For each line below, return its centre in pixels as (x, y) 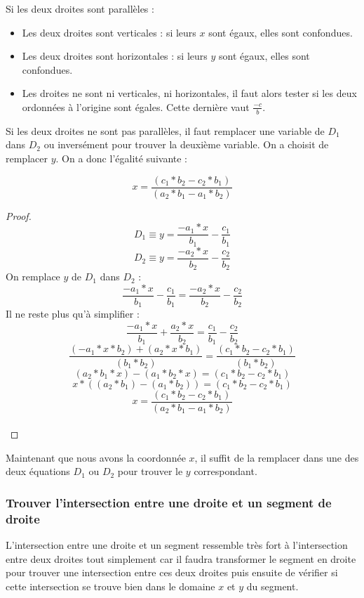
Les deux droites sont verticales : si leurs (109, 32)
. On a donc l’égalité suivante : (122, 158)
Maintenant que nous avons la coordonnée (96, 457)
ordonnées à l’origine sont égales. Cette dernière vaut (136, 106)
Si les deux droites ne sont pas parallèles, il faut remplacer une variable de (165, 130)
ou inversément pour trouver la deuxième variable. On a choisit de (186, 144)
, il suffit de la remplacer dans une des (277, 457)
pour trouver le (150, 471)
